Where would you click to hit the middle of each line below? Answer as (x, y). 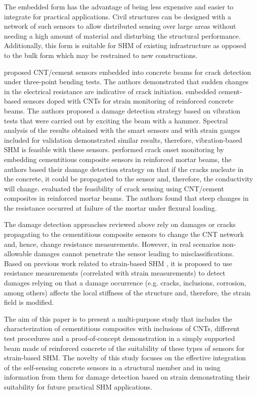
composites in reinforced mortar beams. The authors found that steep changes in (126, 198)
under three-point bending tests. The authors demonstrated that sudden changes (126, 82)
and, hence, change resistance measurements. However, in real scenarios (112, 244)
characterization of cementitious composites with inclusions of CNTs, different (122, 328)
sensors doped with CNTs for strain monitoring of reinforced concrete (128, 101)
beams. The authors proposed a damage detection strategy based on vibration (122, 110)
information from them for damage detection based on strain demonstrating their (127, 377)
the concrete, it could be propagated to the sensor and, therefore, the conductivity (128, 179)
